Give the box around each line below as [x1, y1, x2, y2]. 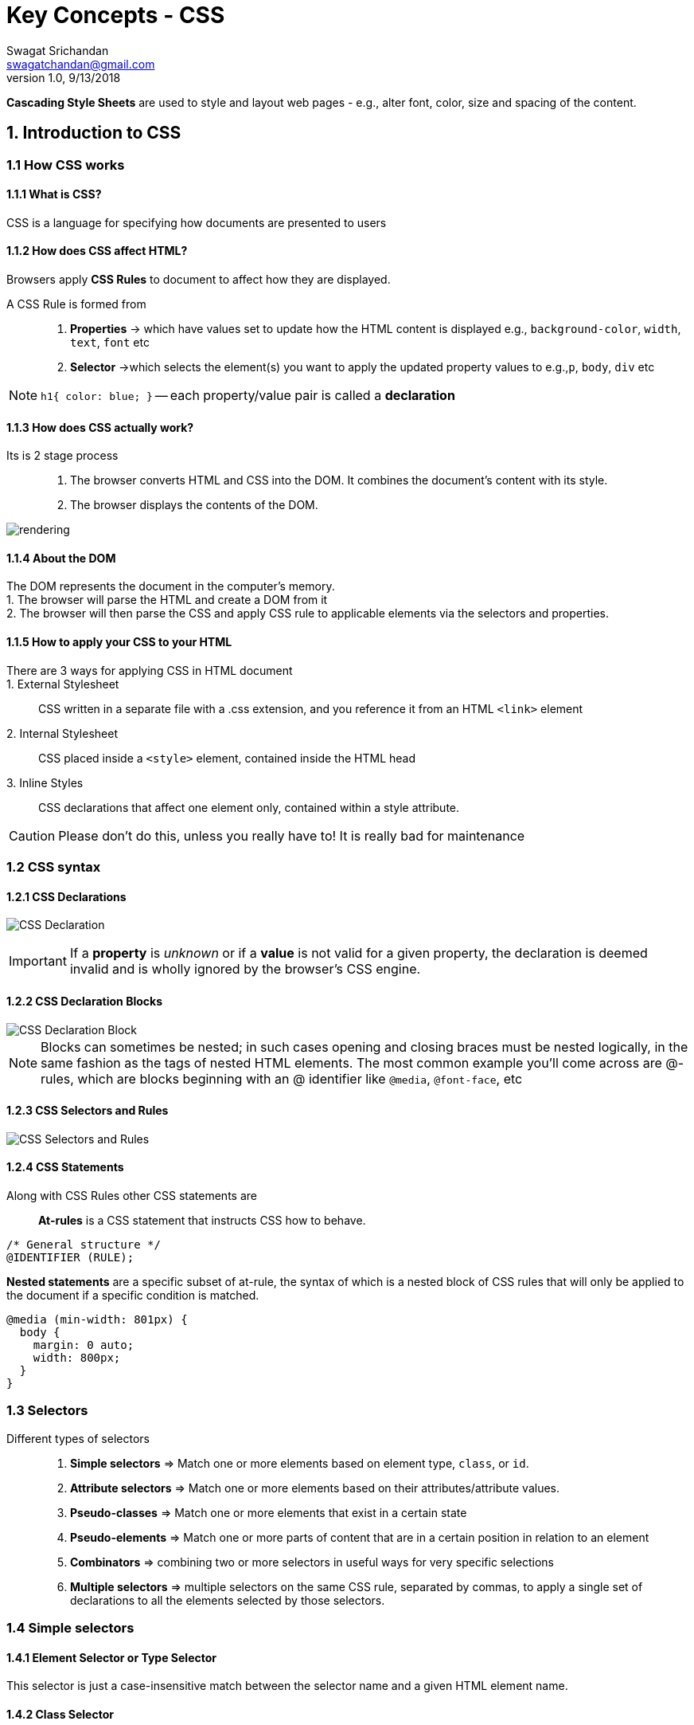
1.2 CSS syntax [6, 859, 101, 876]
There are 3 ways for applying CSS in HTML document [6, 663, 293, 677]
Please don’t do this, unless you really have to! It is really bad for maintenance [58, 827, 525, 844]
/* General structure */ [6, 1237, 161, 1251]
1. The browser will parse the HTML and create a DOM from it [6, 593, 328, 607]
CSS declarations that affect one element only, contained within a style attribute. [38, 800, 460, 814]
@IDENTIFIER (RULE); [6, 1250, 135, 1264]
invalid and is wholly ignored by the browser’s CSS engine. [69, 961, 421, 978]
